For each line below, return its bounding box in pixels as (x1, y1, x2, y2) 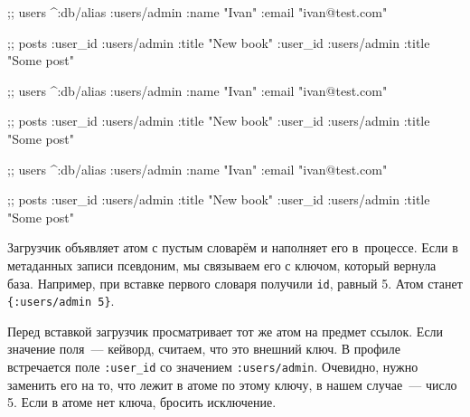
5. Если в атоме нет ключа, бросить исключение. (7, 393, 277, 412)
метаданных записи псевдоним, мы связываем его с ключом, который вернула (7, 255, 437, 274)
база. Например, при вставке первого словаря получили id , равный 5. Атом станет (7, 273, 463, 292)
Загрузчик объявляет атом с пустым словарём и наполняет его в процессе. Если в (7, 238, 458, 257)
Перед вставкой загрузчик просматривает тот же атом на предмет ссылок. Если (7, 321, 444, 340)
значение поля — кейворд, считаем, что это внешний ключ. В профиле (7, 339, 400, 358)
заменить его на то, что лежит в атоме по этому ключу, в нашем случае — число (7, 374, 457, 393)
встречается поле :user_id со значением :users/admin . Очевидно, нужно (7, 357, 418, 376)
